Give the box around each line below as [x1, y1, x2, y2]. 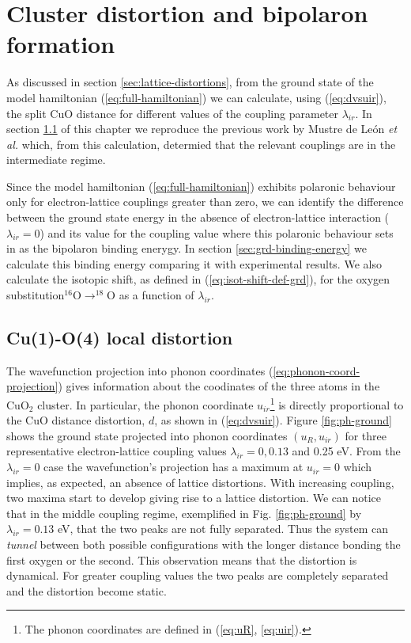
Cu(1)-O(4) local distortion [6, 325, 233, 350]
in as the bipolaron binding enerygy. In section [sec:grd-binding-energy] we [6, 240, 367, 257]
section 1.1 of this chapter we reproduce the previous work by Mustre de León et [6, 120, 398, 137]
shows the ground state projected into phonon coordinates [6, 427, 288, 443]
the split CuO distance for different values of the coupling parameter [6, 105, 338, 121]
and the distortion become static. [6, 582, 167, 599]
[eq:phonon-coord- [273, 362, 360, 379]
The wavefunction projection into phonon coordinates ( [6, 362, 273, 379]
